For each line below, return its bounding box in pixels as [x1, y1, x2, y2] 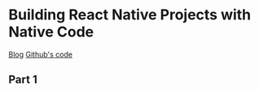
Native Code [8, 23, 94, 41]
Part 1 [8, 73, 38, 86]
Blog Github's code [8, 49, 73, 59]
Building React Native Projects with [8, 6, 252, 24]
